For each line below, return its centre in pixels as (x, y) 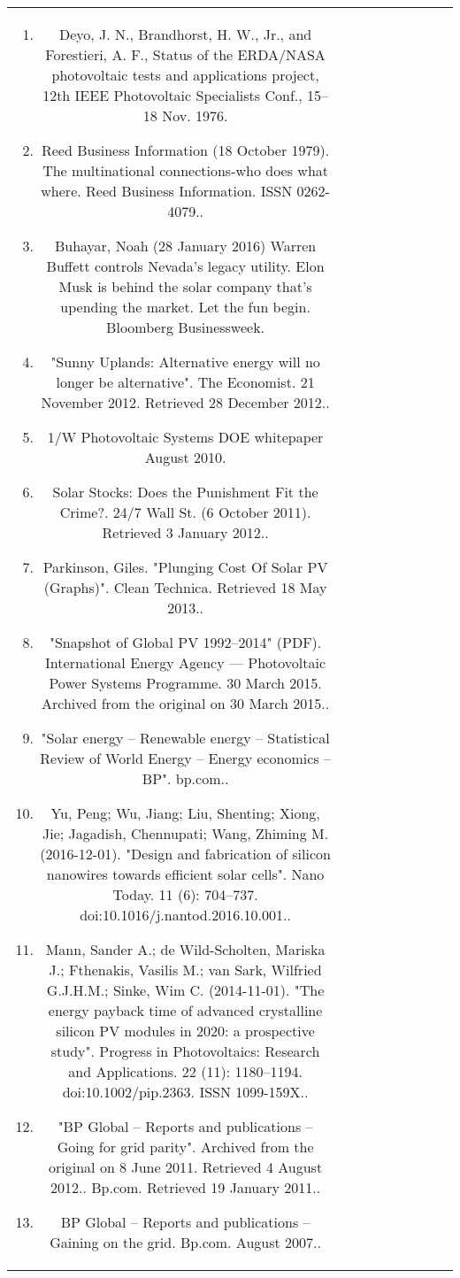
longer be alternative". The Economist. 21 (185, 382)
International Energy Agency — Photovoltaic (186, 662)
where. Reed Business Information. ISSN (167, 191)
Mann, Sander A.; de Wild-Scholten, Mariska (185, 949)
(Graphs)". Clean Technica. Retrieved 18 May (185, 587)
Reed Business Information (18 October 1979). (185, 150)
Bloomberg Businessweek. (186, 327)
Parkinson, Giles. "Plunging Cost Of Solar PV (185, 567)
